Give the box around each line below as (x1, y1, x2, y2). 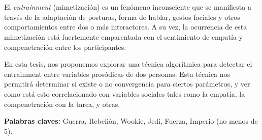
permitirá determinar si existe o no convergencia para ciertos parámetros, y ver (4, 78, 250, 89)
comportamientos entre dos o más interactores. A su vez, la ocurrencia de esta (4, 21, 247, 32)
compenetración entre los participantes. (4, 41, 126, 52)
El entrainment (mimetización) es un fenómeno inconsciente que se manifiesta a (4, 2, 251, 12)
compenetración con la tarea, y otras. (4, 98, 120, 109)
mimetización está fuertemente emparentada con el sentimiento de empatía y (4, 31, 243, 42)
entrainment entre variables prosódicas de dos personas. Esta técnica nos (4, 68, 231, 79)
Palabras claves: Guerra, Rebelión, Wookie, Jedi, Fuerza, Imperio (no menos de (4, 116, 258, 126)
